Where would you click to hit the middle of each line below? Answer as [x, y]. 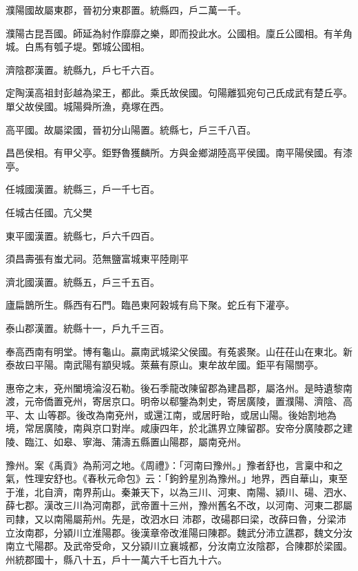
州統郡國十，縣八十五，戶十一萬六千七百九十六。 [116, 559]
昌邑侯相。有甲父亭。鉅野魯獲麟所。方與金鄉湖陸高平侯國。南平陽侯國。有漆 [179, 153]
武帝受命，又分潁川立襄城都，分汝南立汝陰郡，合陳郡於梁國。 [212, 546]
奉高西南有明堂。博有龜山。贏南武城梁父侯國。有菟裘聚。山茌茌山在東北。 [174, 351]
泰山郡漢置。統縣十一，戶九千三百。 [87, 328]
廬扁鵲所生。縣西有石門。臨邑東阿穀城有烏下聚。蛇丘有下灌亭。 [150, 305]
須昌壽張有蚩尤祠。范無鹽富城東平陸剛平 [97, 259]
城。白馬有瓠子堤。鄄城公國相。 [78, 46]
